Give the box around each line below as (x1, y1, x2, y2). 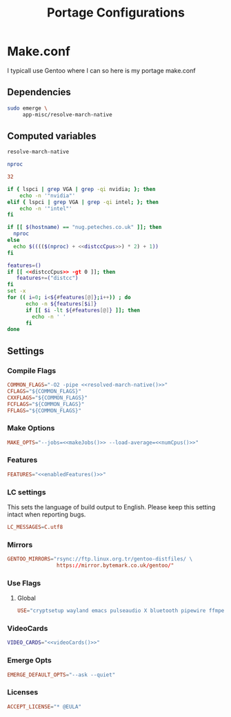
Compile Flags (7, 365, 57, 375)
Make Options (7, 423, 55, 433)
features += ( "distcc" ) (16, 274, 79, 282)
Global (17, 594, 36, 603)
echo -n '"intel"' (19, 205, 72, 212)
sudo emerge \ (7, 105, 48, 112)
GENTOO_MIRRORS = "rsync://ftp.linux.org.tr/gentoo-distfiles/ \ (7, 556, 193, 563)
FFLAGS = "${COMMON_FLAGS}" (7, 407, 81, 414)
